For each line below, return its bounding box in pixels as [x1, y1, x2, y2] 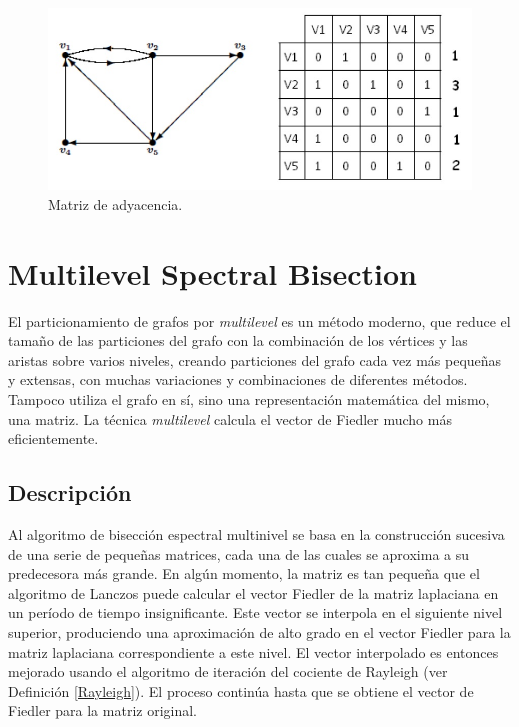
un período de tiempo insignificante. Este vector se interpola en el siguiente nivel [8, 602, 503, 623]
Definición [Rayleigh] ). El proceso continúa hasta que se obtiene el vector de [8, 680, 474, 701]
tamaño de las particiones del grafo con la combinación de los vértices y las [8, 330, 468, 351]
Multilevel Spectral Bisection [8, 252, 417, 293]
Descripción [8, 477, 132, 508]
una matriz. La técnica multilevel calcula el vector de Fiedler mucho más [8, 408, 452, 429]
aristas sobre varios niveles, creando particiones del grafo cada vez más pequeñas [8, 349, 502, 370]
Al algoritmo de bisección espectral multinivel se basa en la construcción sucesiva [8, 524, 505, 545]
